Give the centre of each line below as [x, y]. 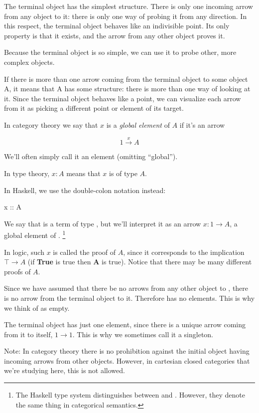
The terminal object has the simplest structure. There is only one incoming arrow [129, 6]
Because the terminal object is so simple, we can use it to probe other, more [120, 52]
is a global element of [138, 124]
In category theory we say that [51, 124]
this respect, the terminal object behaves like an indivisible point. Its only [117, 26]
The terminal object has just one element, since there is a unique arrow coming [125, 324]
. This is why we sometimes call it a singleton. [143, 334]
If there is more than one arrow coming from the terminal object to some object [126, 79]
